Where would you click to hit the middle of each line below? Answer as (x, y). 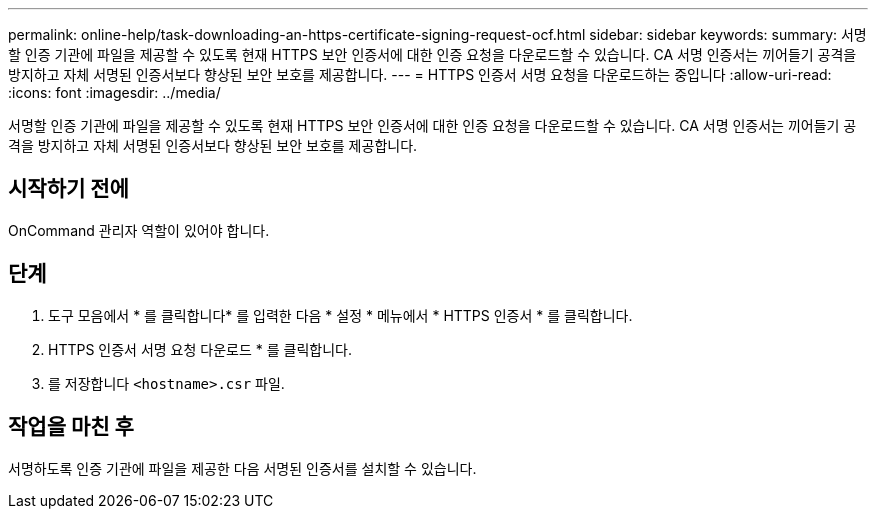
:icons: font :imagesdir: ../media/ (114, 92)
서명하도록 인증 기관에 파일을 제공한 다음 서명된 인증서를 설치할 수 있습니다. (242, 468)
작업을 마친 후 (71, 427)
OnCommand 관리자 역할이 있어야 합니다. (139, 230)
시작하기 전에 (68, 189)
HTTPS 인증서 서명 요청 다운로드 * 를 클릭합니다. (200, 349)
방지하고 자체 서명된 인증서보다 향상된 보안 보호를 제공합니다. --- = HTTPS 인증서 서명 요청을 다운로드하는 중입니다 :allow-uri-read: (420, 74)
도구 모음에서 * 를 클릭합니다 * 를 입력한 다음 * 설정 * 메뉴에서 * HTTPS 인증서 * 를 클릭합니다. (340, 315)
